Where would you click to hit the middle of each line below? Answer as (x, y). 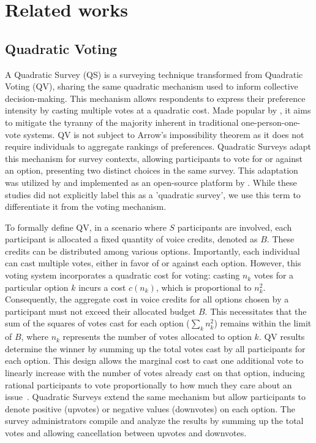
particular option (37, 287)
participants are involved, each (235, 227)
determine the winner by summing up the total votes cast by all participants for (155, 348)
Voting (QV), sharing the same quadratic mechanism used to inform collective (152, 86)
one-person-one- (271, 122)
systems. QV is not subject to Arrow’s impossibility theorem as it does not (164, 134)
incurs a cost (102, 287)
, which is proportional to (204, 287)
